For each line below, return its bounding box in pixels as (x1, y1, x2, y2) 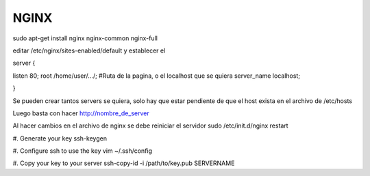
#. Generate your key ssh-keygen (12, 134, 108, 143)
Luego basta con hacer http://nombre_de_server (12, 109, 150, 117)
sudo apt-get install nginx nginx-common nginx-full (12, 34, 158, 42)
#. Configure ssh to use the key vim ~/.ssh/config (12, 147, 153, 155)
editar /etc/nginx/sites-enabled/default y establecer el (12, 46, 166, 55)
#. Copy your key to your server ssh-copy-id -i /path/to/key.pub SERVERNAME (12, 159, 235, 167)
